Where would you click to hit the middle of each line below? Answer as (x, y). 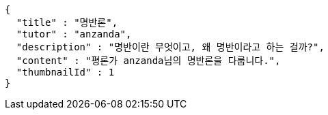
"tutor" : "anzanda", (74, 34)
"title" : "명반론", (67, 22)
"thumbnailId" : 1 (65, 72)
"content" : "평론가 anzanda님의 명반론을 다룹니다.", (148, 61)
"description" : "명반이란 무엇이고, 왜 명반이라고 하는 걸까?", (170, 47)
